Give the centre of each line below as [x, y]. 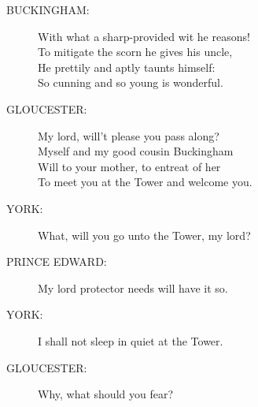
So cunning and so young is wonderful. [131, 82]
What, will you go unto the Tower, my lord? [144, 235]
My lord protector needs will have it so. [133, 288]
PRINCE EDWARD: [57, 261]
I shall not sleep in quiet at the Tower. [131, 340]
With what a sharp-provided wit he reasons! [144, 36]
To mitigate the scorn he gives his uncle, [135, 52]
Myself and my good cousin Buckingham [136, 151]
